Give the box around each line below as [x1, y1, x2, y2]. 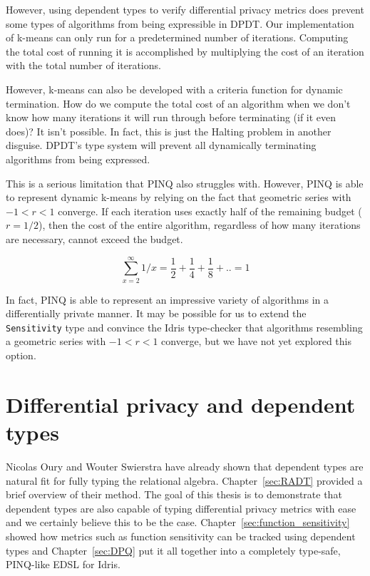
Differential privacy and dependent [6, 389, 356, 418]
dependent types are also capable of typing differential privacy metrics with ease [6, 500, 356, 515]
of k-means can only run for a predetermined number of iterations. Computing [6, 30, 349, 45]
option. [6, 348, 36, 363]
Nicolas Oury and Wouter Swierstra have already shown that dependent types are [6, 458, 364, 473]
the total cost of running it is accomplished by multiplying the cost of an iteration [6, 43, 364, 58]
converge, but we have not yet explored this [161, 334, 351, 349]
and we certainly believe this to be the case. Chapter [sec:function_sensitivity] [6, 515, 350, 530]
